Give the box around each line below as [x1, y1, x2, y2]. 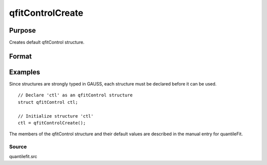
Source [9, 143, 27, 150]
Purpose [9, 26, 36, 35]
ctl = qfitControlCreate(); [18, 120, 86, 125]
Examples [9, 68, 41, 76]
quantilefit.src [9, 154, 38, 160]
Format [9, 52, 32, 60]
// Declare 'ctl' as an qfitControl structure [18, 92, 133, 98]
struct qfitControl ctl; [18, 99, 78, 105]
